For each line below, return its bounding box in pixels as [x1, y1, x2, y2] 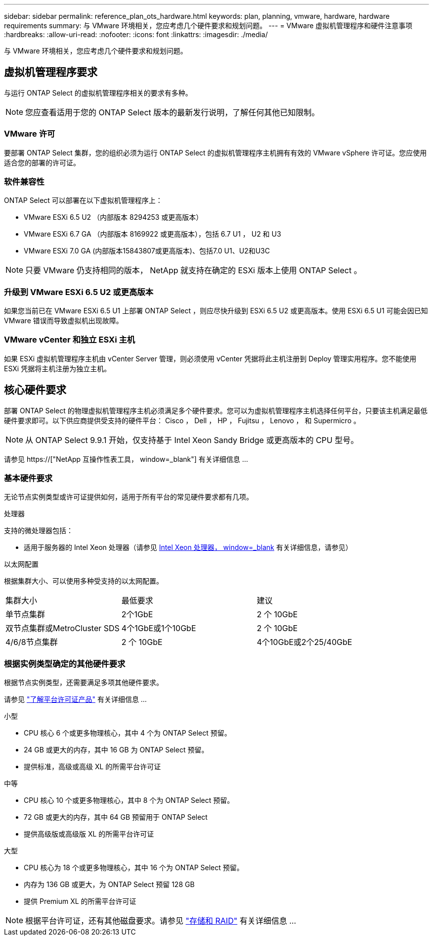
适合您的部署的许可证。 [4, 158, 80, 167]
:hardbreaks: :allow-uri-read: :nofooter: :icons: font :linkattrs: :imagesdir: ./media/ [4, 30, 268, 39]
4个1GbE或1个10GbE [121, 623, 196, 634]
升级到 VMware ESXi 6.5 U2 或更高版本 [4, 287, 153, 297]
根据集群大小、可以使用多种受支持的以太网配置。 [4, 577, 163, 586]
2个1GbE [121, 609, 153, 620]
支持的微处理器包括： [4, 526, 73, 535]
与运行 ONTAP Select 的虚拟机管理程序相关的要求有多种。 [4, 88, 192, 97]
